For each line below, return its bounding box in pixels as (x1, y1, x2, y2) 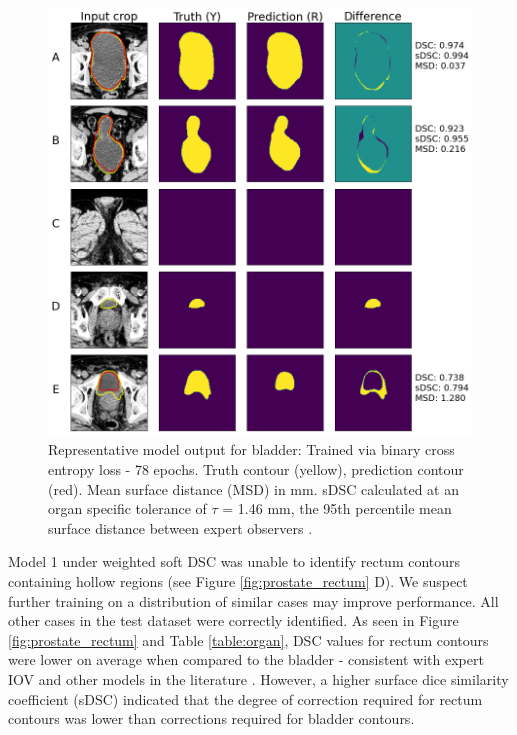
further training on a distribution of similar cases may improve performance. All (8, 590, 499, 611)
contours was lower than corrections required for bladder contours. (8, 708, 415, 729)
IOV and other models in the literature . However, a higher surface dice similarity (8, 669, 509, 689)
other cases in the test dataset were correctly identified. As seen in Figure (8, 610, 459, 631)
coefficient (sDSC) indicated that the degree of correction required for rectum (8, 688, 483, 709)
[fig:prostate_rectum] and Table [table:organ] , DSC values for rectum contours (8, 629, 489, 650)
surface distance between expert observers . (48, 517, 313, 538)
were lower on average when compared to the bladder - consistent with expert (8, 649, 484, 670)
